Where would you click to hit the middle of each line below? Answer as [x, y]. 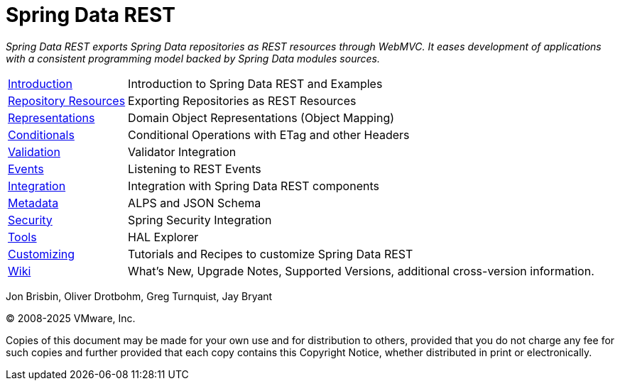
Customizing [42, 254]
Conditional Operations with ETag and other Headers [269, 134]
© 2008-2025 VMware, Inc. [71, 318]
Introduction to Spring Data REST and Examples [255, 83]
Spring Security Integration [200, 220]
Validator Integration [182, 151]
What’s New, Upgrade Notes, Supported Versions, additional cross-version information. [361, 271]
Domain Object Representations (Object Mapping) [261, 117]
